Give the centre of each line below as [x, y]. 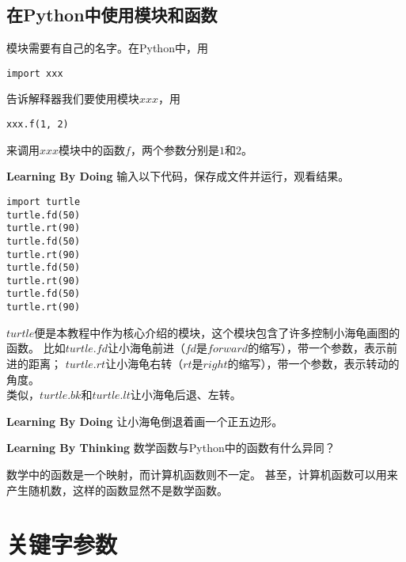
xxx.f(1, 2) [38, 125]
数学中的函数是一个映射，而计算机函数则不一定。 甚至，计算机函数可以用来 [202, 474]
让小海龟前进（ [146, 348]
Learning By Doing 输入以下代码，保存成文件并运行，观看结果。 [178, 176]
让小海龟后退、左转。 [186, 395]
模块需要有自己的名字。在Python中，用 [107, 48]
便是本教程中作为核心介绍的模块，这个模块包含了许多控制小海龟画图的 [217, 332]
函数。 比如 [36, 348]
